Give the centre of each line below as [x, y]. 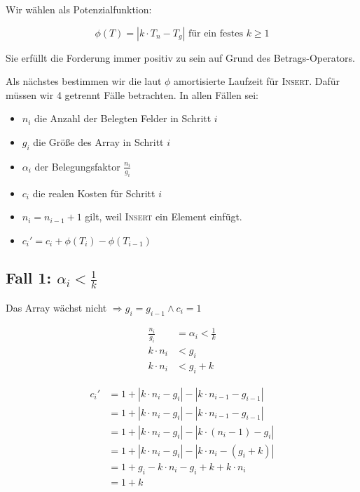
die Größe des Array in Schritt [98, 141]
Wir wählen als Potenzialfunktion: [79, 9]
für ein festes [216, 33]
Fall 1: [29, 278]
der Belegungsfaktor [77, 166]
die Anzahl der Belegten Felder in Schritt [123, 118]
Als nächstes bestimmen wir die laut [84, 81]
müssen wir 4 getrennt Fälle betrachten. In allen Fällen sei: [132, 94]
